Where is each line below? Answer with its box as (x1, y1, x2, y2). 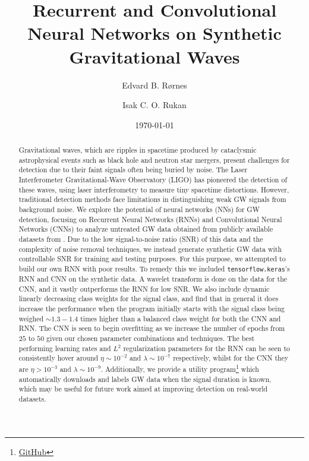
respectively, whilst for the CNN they (173, 353, 289, 363)
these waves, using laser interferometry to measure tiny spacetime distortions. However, (18, 184, 289, 194)
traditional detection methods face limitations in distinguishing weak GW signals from (18, 194, 286, 204)
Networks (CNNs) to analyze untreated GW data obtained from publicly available (18, 224, 273, 234)
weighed (18, 313, 44, 323)
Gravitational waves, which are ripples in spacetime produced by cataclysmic (18, 145, 257, 155)
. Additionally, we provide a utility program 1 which (100, 362, 259, 374)
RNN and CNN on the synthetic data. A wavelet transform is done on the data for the (18, 274, 288, 284)
